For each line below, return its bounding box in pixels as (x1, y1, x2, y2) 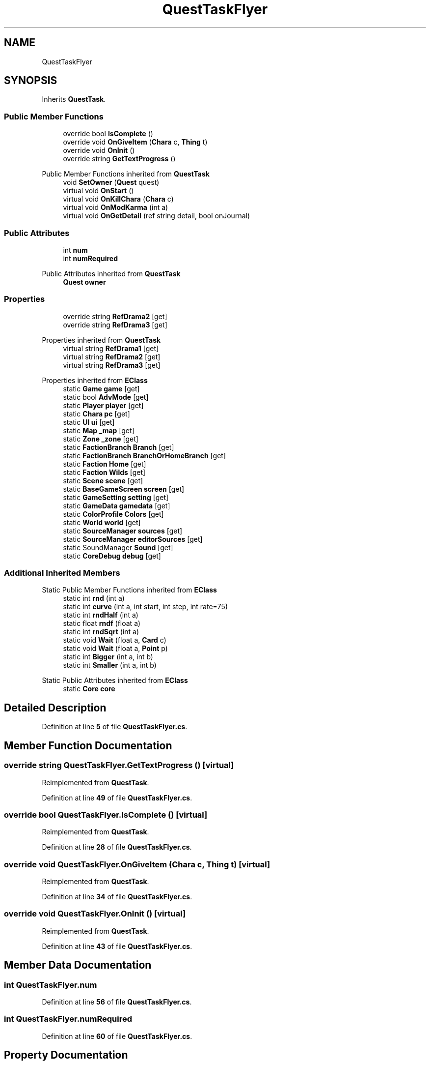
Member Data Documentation (4, 959, 152, 972)
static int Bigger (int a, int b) (63, 652, 153, 661)
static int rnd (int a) (63, 594, 125, 603)
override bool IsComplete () (63, 129, 153, 138)
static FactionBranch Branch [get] (63, 443, 174, 451)
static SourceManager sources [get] (63, 526, 183, 535)
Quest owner (63, 277, 106, 286)
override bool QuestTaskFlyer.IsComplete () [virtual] (4, 809, 208, 820)
